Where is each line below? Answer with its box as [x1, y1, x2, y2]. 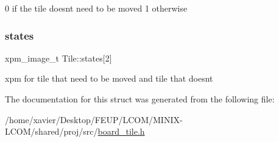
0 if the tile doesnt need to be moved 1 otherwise [5, 2, 188, 14]
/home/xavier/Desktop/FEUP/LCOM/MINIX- [5, 113, 183, 126]
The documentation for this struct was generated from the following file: [5, 93, 275, 105]
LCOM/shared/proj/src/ [5, 125, 98, 138]
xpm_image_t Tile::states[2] [5, 51, 112, 64]
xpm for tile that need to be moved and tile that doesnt [5, 72, 213, 85]
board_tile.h [97, 125, 145, 138]
